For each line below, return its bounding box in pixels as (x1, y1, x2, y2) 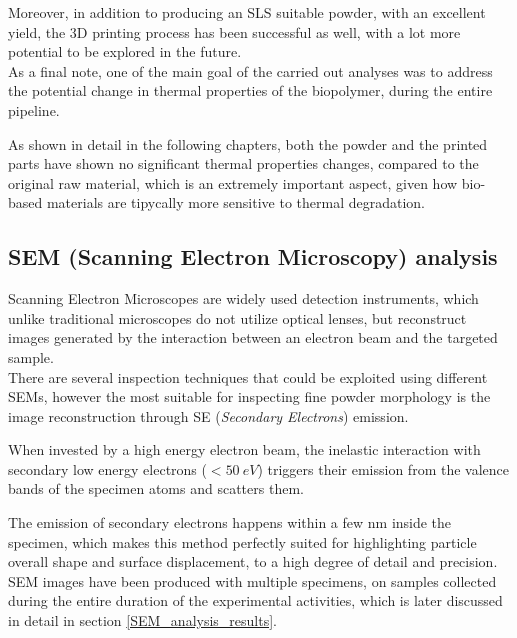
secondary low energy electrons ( (8, 458, 207, 479)
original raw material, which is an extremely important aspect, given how (8, 172, 458, 193)
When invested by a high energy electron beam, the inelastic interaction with (8, 439, 481, 460)
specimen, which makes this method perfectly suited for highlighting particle (8, 531, 477, 552)
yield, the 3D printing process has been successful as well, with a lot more (8, 21, 461, 42)
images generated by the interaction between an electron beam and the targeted (8, 327, 498, 348)
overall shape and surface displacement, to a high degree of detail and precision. (8, 551, 498, 572)
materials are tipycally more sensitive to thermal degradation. (46, 192, 425, 213)
